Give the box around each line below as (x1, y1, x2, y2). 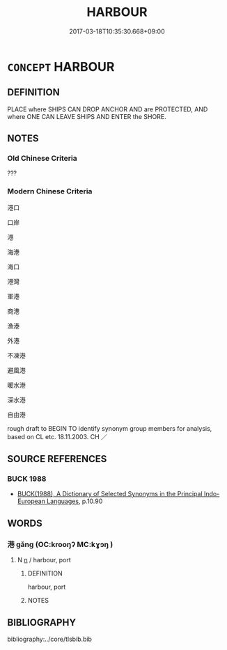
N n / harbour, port (17, 556, 71, 564)
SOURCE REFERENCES (7, 453, 107, 465)
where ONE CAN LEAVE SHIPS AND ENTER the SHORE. (7, 112, 166, 120)
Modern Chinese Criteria (7, 187, 93, 196)
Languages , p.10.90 (46, 497, 103, 505)
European (17, 497, 45, 505)
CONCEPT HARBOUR (7, 58, 115, 74)
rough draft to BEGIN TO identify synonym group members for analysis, (7, 424, 212, 432)
